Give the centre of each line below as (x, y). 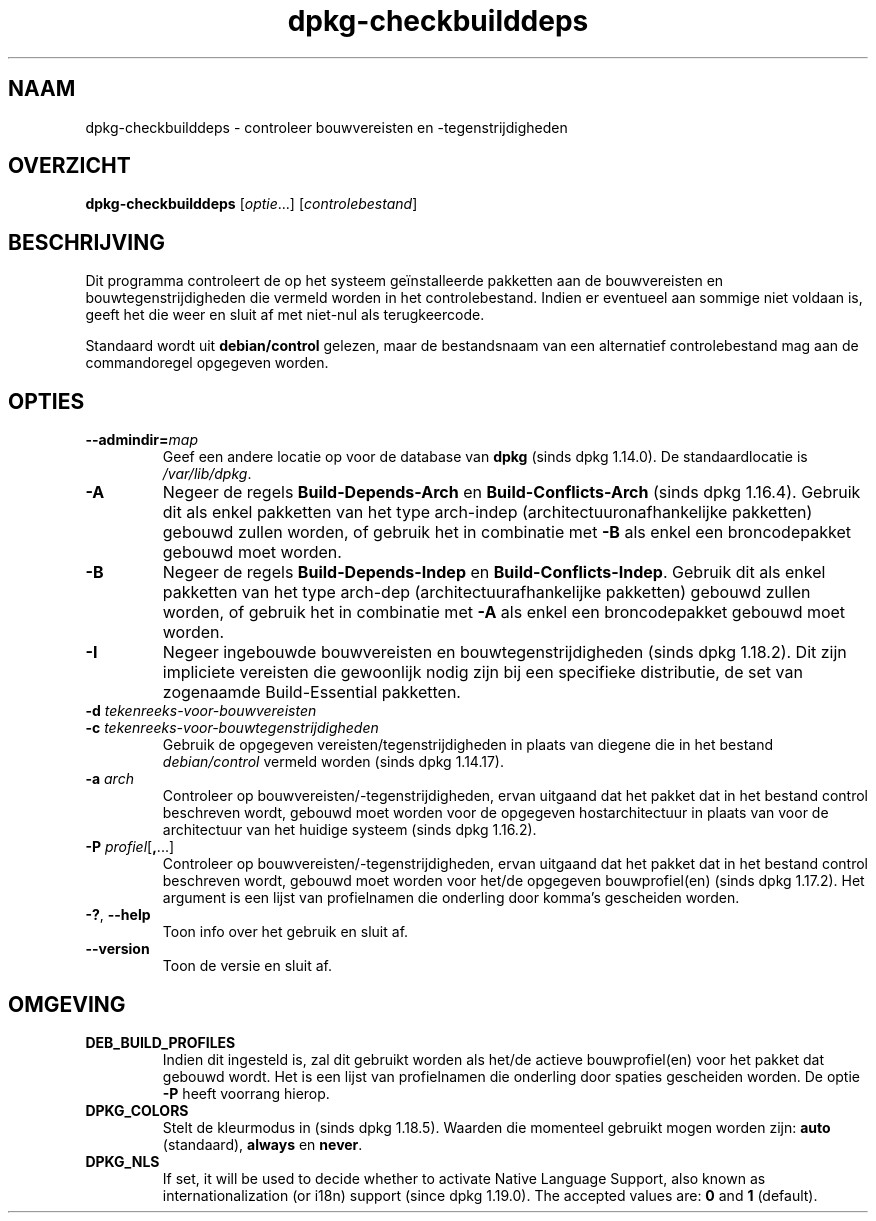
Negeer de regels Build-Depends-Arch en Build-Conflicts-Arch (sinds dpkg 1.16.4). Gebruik (511, 492)
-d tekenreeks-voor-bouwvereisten (201, 711)
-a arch (109, 779)
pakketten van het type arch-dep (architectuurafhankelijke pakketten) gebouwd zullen (486, 592)
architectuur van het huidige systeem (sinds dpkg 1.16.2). (349, 830)
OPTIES (46, 401)
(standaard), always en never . (262, 1144)
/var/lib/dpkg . (207, 474)
